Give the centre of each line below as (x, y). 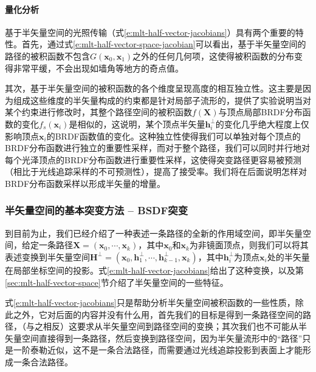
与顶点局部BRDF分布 (260, 112)
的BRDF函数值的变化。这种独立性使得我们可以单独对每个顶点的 (173, 136)
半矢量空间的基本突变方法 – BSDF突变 (97, 210)
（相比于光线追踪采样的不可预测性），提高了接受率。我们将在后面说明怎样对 (156, 171)
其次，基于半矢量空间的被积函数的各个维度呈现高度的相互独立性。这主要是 (154, 88)
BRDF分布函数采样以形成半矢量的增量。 (85, 183)
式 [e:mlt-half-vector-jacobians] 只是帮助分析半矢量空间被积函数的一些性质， (150, 303)
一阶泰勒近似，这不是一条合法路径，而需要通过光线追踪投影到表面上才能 (158, 350)
